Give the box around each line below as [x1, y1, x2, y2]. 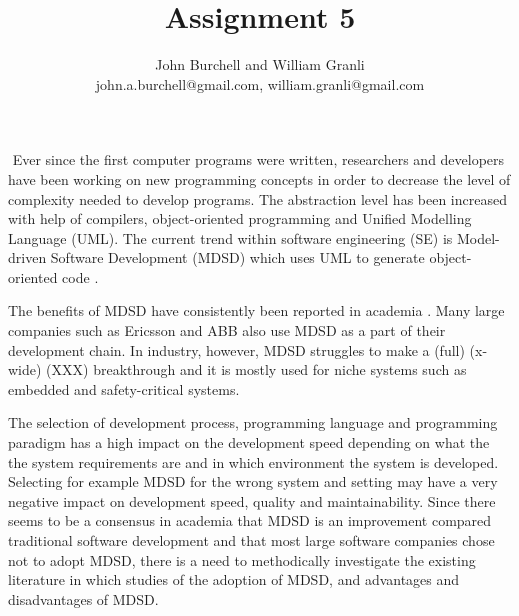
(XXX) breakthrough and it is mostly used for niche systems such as [46, 359, 467, 380]
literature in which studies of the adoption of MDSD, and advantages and [8, 569, 460, 590]
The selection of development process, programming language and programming [8, 412, 498, 433]
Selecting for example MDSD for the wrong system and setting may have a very [8, 471, 498, 492]
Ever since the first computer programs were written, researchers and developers [12, 149, 505, 170]
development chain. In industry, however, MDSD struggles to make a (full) [8, 339, 465, 360]
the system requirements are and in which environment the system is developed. [8, 451, 499, 472]
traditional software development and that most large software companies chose [8, 530, 495, 550]
